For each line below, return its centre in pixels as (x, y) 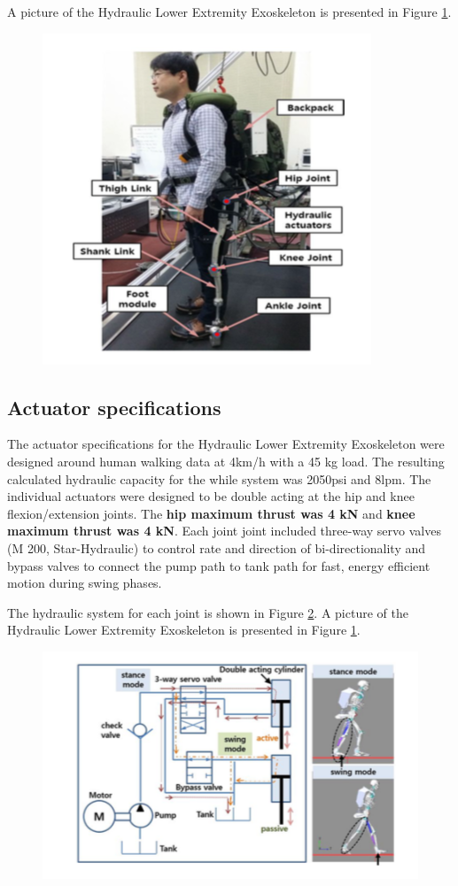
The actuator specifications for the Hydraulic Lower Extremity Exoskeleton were (226, 444)
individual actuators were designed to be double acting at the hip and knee (211, 496)
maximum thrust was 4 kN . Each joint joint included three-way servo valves (224, 531)
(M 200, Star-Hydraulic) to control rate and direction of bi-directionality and (217, 547)
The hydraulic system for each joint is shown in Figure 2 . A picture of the (208, 612)
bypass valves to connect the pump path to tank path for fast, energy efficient (219, 565)
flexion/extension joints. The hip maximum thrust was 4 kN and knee (211, 513)
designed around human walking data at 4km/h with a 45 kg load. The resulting (226, 461)
